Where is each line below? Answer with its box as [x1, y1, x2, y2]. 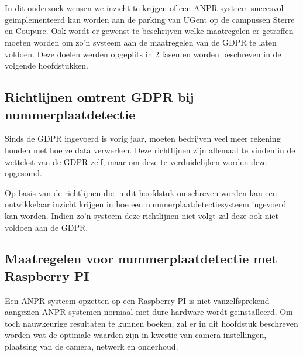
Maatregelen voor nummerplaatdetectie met [5, 249, 277, 268]
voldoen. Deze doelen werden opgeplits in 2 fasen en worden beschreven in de [5, 47, 281, 60]
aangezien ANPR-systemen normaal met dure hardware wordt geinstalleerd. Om [5, 306, 293, 318]
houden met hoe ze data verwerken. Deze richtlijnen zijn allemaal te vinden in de [5, 143, 295, 156]
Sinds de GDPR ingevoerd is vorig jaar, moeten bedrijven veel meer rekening [5, 132, 281, 145]
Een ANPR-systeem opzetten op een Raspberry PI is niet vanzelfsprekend [5, 294, 270, 306]
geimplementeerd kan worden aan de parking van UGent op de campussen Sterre [5, 13, 295, 25]
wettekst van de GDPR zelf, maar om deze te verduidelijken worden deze [5, 155, 267, 167]
